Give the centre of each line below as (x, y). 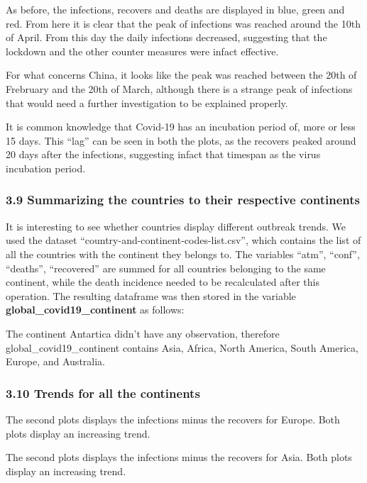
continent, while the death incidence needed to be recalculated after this (163, 282)
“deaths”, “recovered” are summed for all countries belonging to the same (166, 268)
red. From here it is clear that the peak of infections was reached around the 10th (183, 23)
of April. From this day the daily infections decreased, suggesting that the (166, 37)
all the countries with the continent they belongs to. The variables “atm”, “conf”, (183, 254)
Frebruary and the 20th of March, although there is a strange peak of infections (179, 88)
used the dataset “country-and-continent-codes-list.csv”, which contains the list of (183, 240)
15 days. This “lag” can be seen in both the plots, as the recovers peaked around (181, 140)
